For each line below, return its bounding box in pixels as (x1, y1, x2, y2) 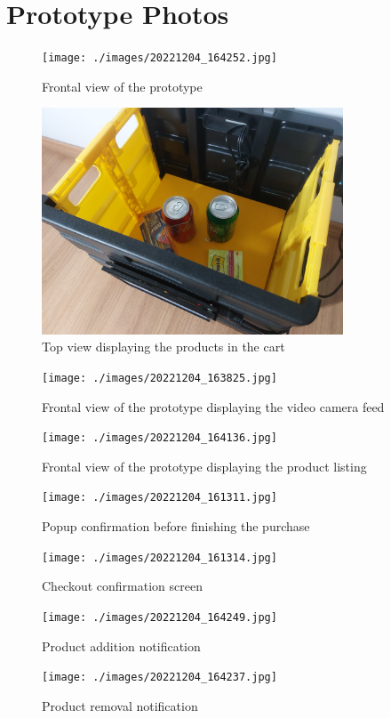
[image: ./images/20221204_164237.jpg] (42, 671, 277, 684)
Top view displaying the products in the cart (42, 337, 285, 356)
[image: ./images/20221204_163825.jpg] (42, 371, 277, 384)
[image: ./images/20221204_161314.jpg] (42, 551, 277, 564)
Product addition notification (42, 636, 201, 655)
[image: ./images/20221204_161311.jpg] (42, 491, 277, 504)
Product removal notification (42, 696, 198, 714)
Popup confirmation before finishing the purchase (42, 517, 310, 536)
